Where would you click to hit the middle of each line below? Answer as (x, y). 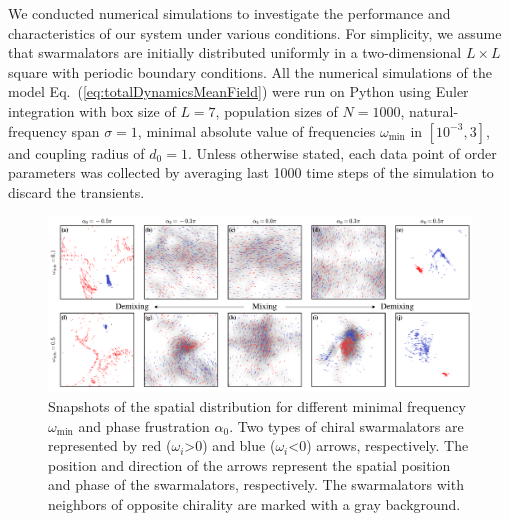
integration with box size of (92, 110)
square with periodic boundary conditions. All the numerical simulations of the (250, 71)
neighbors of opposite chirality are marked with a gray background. (254, 503)
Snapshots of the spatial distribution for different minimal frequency (257, 405)
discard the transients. (76, 191)
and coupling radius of (76, 152)
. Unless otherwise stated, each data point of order (342, 152)
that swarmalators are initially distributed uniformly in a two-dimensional (235, 52)
